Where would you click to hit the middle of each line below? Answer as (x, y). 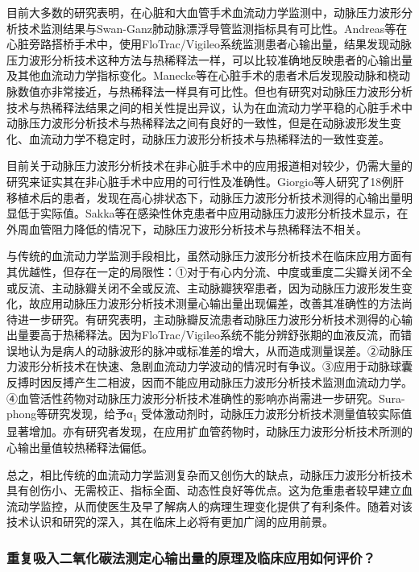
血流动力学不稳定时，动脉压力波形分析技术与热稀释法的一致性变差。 (209, 138)
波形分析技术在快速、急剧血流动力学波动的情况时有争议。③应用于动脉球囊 (215, 366)
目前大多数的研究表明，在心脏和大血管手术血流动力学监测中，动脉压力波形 (204, 12)
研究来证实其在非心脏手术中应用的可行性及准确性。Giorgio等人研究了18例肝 (205, 181)
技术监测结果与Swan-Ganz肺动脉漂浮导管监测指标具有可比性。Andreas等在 (212, 28)
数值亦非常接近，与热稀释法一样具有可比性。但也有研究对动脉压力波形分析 (215, 91)
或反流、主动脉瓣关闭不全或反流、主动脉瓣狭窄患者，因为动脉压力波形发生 (204, 287)
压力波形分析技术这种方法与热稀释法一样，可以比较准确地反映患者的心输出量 (209, 59)
